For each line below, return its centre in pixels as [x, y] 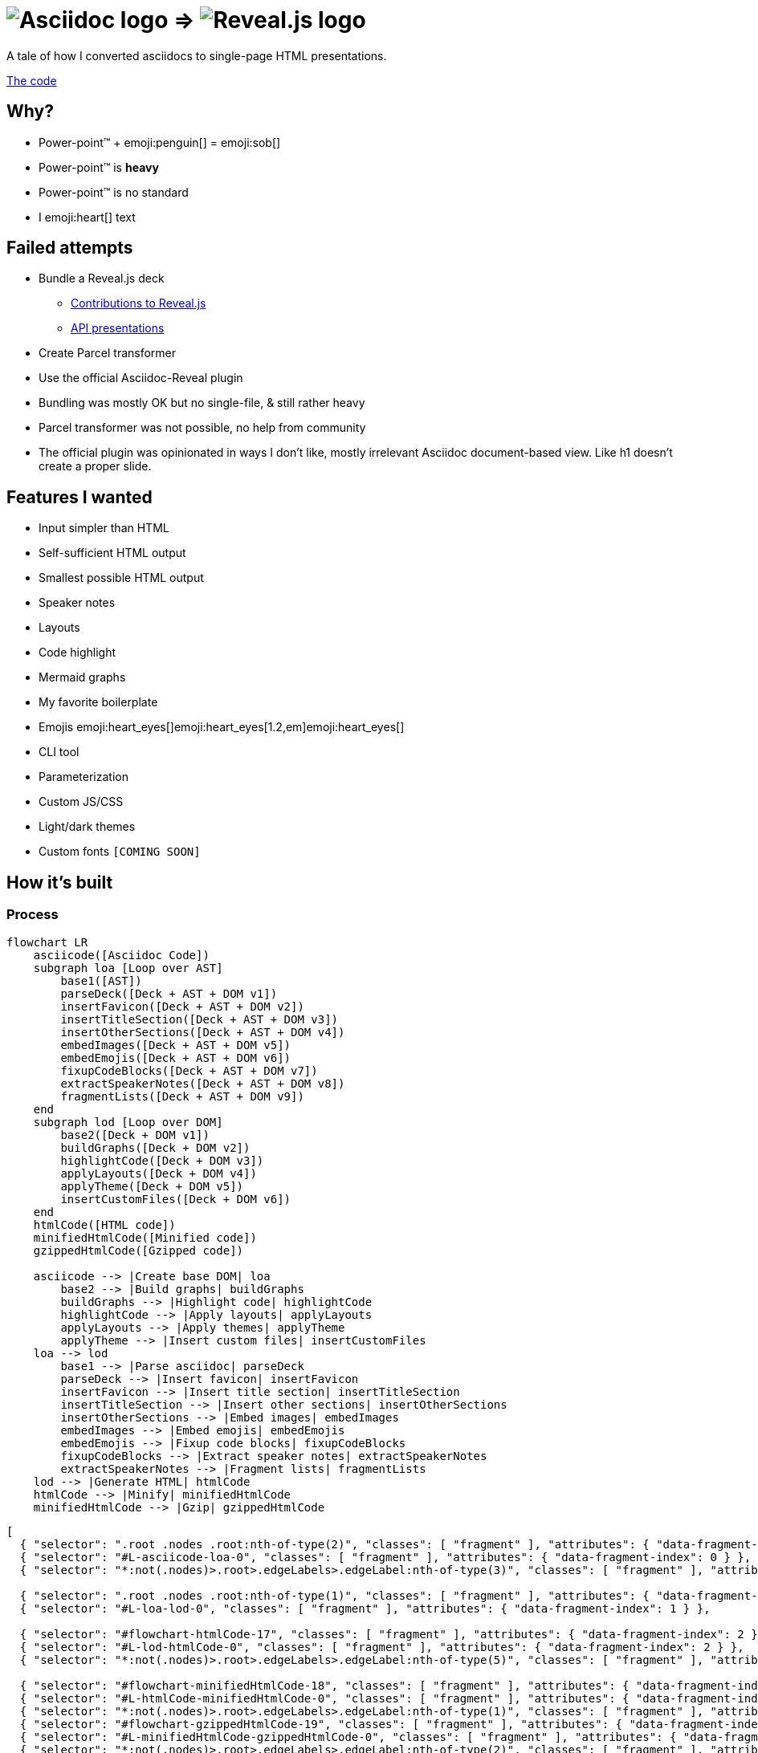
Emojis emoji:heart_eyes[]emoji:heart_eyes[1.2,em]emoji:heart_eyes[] [222, 727]
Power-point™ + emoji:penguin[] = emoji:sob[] [160, 142]
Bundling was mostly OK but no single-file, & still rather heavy [202, 403]
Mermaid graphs [82, 677]
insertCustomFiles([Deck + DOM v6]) [176, 1199]
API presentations [118, 328]
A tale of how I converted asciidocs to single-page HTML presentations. [197, 55]
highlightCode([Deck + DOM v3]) [162, 1160]
